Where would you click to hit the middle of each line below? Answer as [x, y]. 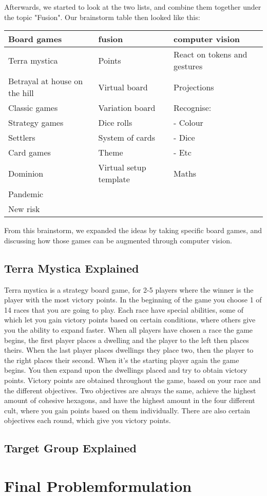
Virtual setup [122, 167]
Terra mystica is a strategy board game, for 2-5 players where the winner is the [129, 289]
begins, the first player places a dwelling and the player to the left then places [127, 340]
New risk [24, 209]
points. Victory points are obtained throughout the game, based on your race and [132, 380]
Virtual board [123, 87]
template [114, 179]
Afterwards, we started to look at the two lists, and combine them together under [133, 7]
